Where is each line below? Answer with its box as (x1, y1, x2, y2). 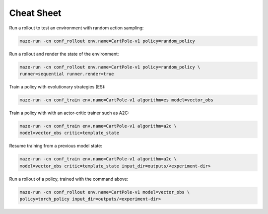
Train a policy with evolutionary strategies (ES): (9, 83, 106, 89)
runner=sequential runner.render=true (19, 71, 114, 76)
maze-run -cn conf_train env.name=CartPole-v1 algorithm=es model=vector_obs (19, 97, 213, 103)
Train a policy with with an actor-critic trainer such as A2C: (9, 110, 130, 116)
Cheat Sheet (9, 7, 62, 18)
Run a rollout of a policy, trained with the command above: (9, 176, 129, 182)
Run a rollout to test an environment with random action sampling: (9, 25, 144, 31)
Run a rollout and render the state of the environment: (9, 51, 119, 57)
